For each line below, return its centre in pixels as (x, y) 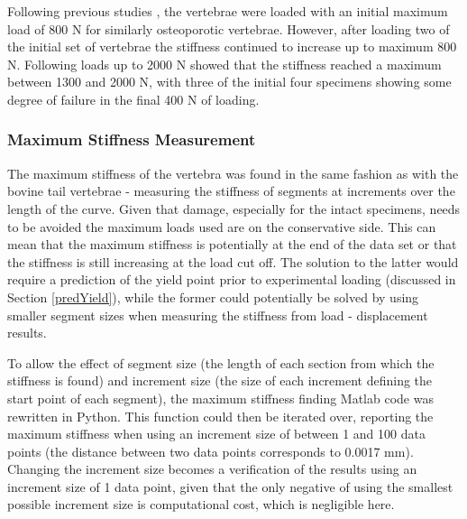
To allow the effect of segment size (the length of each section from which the (221, 362)
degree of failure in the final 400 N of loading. (133, 99)
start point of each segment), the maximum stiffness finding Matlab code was (220, 398)
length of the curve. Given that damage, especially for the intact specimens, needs (234, 208)
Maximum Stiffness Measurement (132, 139)
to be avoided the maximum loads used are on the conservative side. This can (222, 226)
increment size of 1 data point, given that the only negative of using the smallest (230, 486)
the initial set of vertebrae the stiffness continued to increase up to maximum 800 (232, 46)
